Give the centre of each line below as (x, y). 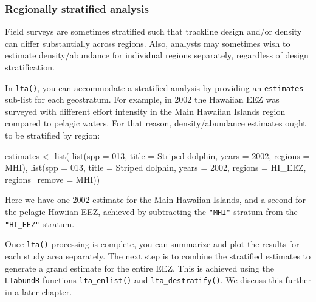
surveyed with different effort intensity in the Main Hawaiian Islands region (145, 111)
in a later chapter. (39, 291)
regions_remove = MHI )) (53, 179)
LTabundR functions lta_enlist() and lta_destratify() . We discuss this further (158, 280)
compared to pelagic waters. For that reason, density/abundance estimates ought (156, 123)
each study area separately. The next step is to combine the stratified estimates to (158, 256)
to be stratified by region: (53, 135)
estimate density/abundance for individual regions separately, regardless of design (157, 55)
